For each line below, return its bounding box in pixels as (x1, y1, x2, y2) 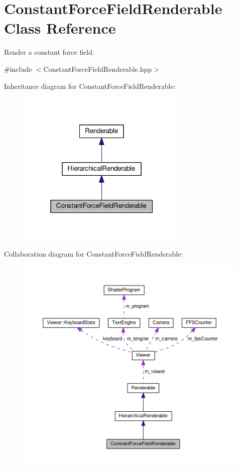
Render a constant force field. (4, 47, 95, 57)
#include (4, 63, 32, 74)
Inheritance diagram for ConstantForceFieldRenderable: (4, 80, 176, 91)
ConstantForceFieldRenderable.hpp (43, 63, 152, 74)
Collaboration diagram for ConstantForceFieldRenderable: (4, 249, 183, 259)
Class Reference (4, 18, 116, 38)
